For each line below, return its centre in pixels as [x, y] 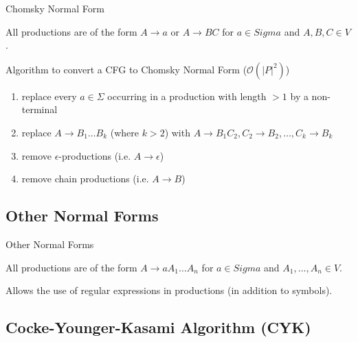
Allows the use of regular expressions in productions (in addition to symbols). [169, 290]
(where [125, 132]
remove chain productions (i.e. [85, 179]
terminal [40, 109]
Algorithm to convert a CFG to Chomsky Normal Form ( [126, 69]
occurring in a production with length [187, 96]
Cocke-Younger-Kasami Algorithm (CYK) [158, 327]
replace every [49, 96]
